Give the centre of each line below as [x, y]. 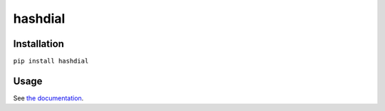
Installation [38, 44]
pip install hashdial [51, 61]
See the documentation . [48, 98]
